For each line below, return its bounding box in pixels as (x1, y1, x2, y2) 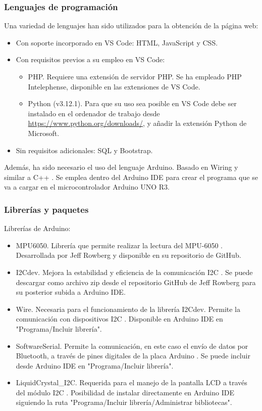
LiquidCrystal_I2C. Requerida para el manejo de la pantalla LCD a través (16, 377, 247, 388)
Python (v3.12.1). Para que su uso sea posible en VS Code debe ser (28, 98, 237, 109)
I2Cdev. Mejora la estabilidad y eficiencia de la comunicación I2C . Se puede (16, 266, 253, 277)
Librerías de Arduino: (4, 223, 71, 234)
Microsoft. (28, 127, 60, 138)
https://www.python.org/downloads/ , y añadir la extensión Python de (28, 118, 247, 128)
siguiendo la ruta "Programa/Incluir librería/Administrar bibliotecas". (16, 397, 232, 407)
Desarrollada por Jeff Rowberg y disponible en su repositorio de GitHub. (16, 250, 241, 260)
